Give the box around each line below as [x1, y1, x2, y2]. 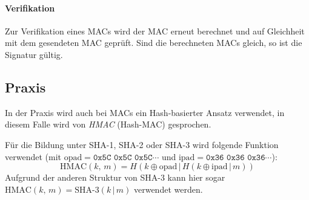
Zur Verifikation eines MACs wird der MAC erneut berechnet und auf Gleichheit [5, 24, 305, 37]
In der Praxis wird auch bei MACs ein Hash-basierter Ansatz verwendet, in [5, 106, 285, 118]
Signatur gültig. [5, 48, 63, 60]
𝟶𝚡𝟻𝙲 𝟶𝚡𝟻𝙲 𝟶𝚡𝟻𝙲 [93, 153, 153, 162]
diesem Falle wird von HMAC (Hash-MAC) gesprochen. [5, 118, 211, 131]
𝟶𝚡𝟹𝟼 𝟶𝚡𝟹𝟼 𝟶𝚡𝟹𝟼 [206, 153, 265, 162]
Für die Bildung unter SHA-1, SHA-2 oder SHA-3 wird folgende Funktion [5, 138, 279, 150]
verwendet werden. [133, 182, 203, 195]
